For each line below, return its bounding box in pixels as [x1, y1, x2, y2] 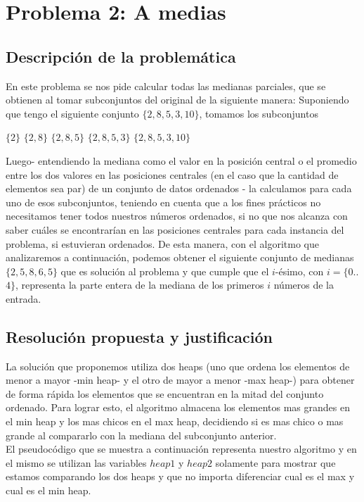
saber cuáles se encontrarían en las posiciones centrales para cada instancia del [6, 222, 344, 237]
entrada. [6, 291, 41, 306]
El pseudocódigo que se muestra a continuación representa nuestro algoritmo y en [6, 441, 357, 456]
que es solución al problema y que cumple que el [60, 263, 269, 278]
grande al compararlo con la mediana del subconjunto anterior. [6, 427, 277, 442]
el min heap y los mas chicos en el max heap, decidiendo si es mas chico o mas [6, 414, 344, 429]
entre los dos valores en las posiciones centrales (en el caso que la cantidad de [6, 167, 339, 182]
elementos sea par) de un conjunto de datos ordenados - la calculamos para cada [6, 181, 352, 196]
